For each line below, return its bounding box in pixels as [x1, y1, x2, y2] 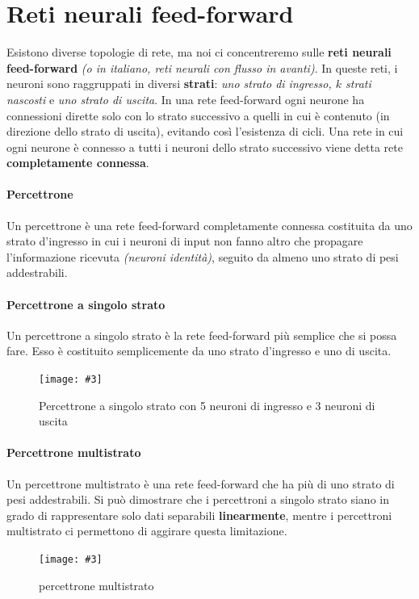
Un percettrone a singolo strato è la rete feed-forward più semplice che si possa [6, 326, 397, 343]
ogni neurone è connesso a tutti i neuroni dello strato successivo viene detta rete [6, 138, 403, 155]
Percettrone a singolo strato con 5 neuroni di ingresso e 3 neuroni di [39, 396, 375, 413]
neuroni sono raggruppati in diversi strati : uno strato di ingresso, [6, 75, 332, 92]
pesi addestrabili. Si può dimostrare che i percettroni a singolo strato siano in [6, 491, 389, 508]
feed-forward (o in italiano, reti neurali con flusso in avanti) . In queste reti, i [6, 59, 398, 76]
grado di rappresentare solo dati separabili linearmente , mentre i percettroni [6, 506, 392, 523]
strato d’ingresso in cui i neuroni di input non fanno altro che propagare [6, 232, 363, 249]
